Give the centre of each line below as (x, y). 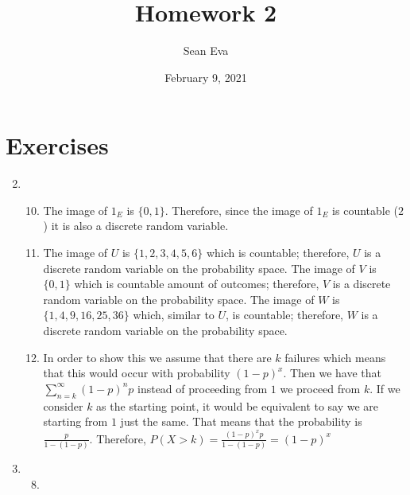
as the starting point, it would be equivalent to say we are (238, 405)
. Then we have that (333, 373)
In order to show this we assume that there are (157, 357)
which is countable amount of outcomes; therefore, (197, 284)
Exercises (57, 145)
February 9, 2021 (206, 77)
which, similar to (174, 315)
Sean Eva (206, 51)
